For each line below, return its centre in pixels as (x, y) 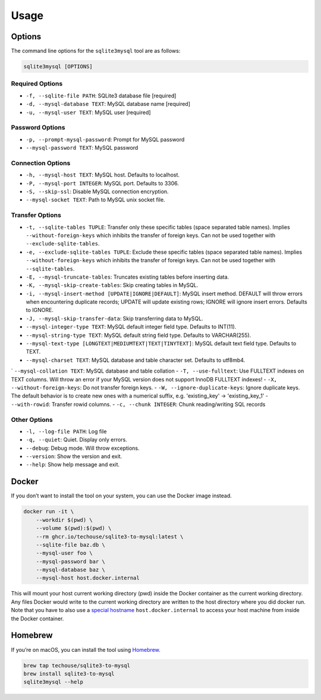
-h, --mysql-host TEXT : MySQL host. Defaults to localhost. (103, 175)
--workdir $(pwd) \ (64, 520)
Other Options (32, 420)
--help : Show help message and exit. (73, 465)
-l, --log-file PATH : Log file (66, 431)
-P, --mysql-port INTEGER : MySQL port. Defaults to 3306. (103, 183)
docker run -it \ (49, 512)
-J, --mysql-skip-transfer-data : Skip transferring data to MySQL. (114, 319)
